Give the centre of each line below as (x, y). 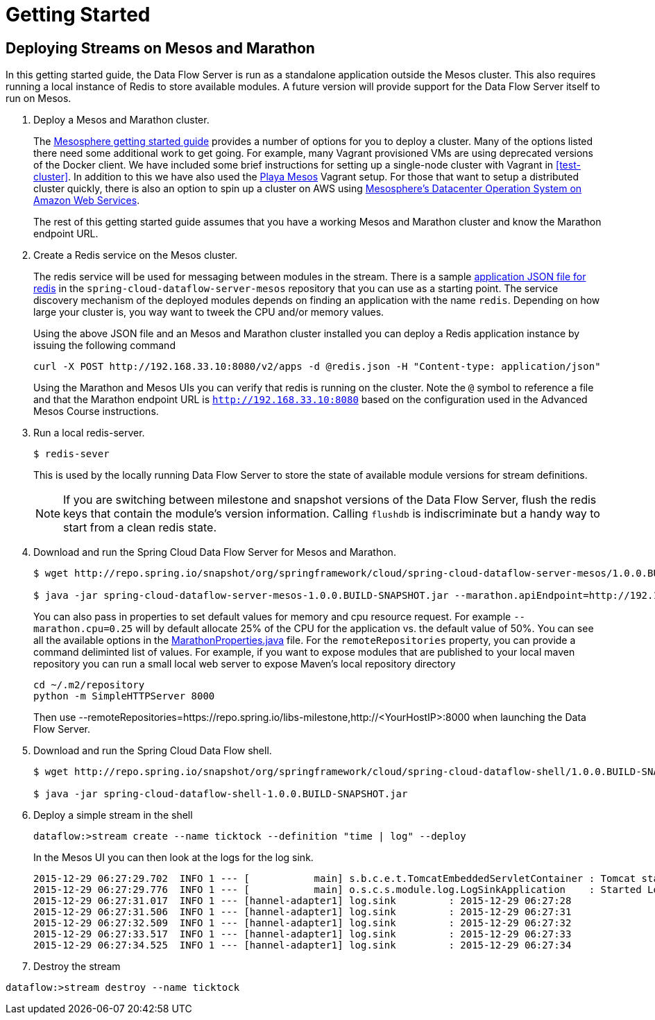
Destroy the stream (77, 967)
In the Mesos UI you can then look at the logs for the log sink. (173, 858)
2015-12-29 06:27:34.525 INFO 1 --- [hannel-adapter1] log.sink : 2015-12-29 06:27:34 (303, 945)
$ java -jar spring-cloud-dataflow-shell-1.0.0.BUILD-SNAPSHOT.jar (221, 794)
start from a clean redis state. (140, 528)
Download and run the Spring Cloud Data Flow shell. (153, 751)
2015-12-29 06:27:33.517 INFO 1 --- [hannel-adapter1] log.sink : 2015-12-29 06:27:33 (303, 934)
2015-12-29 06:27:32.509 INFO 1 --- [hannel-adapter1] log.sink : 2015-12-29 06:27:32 (303, 923)
